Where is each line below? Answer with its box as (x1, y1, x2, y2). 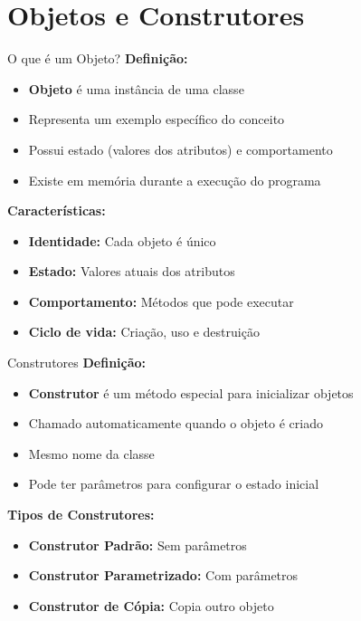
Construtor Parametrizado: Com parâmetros (28, 566, 299, 585)
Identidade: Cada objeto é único (28, 231, 216, 250)
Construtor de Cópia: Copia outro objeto (28, 596, 274, 615)
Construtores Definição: (7, 353, 147, 372)
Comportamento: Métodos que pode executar (28, 291, 294, 310)
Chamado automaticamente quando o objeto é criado (28, 414, 323, 433)
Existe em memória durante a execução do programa (28, 170, 321, 189)
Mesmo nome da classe (28, 444, 155, 463)
